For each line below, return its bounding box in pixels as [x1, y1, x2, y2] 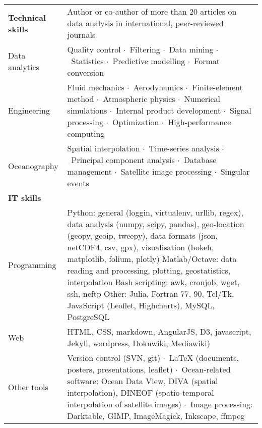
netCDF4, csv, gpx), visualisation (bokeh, [67, 241, 214, 253]
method [67, 93, 94, 104]
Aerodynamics [133, 81, 183, 93]
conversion [67, 67, 104, 78]
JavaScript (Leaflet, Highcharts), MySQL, [67, 299, 215, 311]
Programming [8, 258, 56, 271]
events [67, 177, 89, 189]
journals [67, 29, 96, 40]
